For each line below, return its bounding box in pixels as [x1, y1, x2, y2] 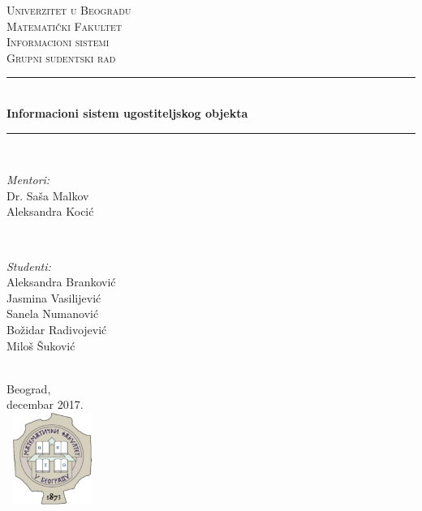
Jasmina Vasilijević [6, 289, 101, 306]
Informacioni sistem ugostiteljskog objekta [6, 104, 248, 121]
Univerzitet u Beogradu [6, 2, 131, 18]
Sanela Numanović [6, 305, 99, 322]
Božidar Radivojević [6, 320, 107, 337]
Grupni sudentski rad [6, 49, 116, 66]
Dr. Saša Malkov [6, 187, 89, 204]
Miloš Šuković [6, 337, 75, 354]
